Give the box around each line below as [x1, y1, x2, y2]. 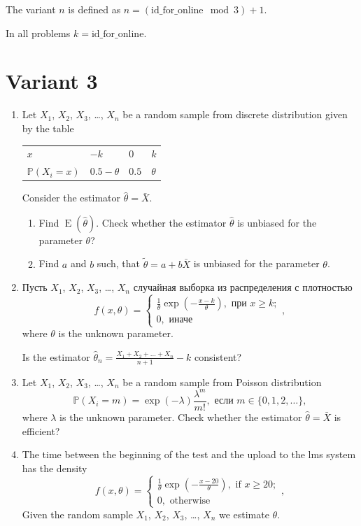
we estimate [218, 506, 269, 521]
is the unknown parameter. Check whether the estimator [59, 409, 302, 424]
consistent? [194, 349, 242, 364]
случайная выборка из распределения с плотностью [133, 280, 353, 294]
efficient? [22, 423, 60, 438]
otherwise [169, 495, 211, 506]
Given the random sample [22, 506, 133, 521]
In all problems [6, 25, 71, 40]
